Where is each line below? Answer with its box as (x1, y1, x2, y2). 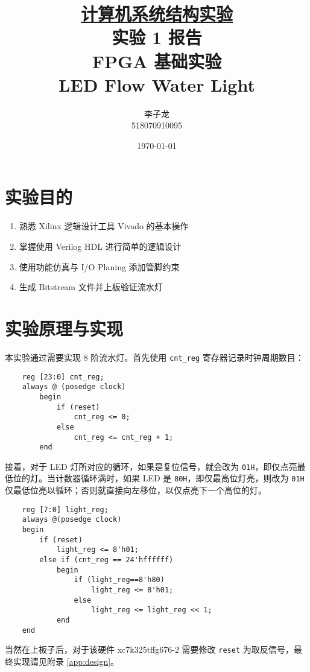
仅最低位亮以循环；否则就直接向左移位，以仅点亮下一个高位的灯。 (5, 484, 267, 496)
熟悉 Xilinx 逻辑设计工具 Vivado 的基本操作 (19, 220, 189, 232)
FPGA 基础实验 (92, 48, 222, 73)
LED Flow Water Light (59, 72, 255, 97)
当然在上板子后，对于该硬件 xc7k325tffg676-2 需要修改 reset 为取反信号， (5, 643, 294, 656)
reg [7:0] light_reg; (22, 505, 109, 514)
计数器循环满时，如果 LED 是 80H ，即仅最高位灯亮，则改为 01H (55, 472, 305, 484)
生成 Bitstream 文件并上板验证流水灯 (19, 281, 163, 293)
